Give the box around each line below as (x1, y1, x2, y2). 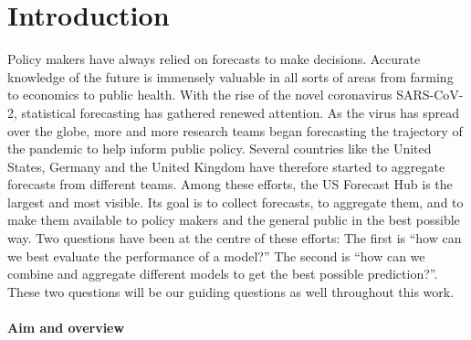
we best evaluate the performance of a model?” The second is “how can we (7, 246, 425, 265)
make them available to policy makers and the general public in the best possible (7, 210, 460, 229)
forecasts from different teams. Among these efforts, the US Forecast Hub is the (7, 175, 453, 194)
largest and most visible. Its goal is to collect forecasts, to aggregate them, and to (7, 192, 464, 211)
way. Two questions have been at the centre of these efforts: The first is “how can (7, 228, 462, 248)
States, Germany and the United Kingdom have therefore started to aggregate (7, 156, 445, 175)
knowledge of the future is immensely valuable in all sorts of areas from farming (7, 67, 454, 86)
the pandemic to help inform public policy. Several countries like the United (7, 139, 432, 158)
